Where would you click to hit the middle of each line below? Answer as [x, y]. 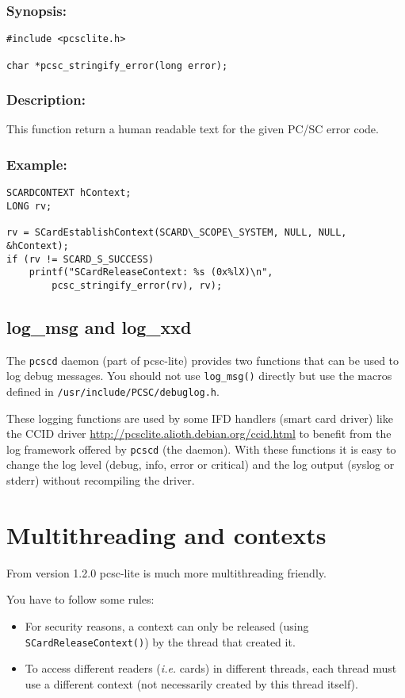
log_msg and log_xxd [99, 326]
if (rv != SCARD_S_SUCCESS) [80, 259]
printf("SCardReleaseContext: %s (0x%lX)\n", [151, 272]
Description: [46, 100]
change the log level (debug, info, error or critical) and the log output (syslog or [201, 464]
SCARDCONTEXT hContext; [69, 193]
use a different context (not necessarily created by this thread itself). [191, 683]
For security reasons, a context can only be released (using [167, 625]
